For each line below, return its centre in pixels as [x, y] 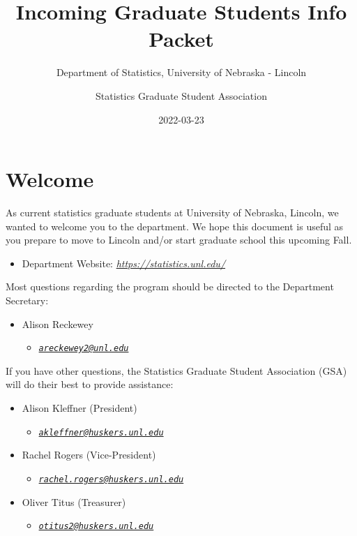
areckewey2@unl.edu [84, 349]
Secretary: [27, 300]
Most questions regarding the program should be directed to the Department [170, 286]
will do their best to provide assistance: [90, 384]
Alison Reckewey [58, 323]
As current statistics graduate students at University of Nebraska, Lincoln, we [172, 213]
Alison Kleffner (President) [79, 408]
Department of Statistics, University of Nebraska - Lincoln [181, 72]
